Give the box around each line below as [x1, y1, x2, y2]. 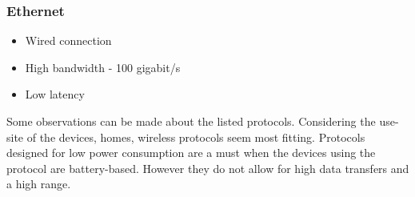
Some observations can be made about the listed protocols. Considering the [6, 113, 376, 129]
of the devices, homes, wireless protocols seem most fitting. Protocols [26, 128, 365, 145]
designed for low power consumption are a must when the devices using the [6, 144, 376, 161]
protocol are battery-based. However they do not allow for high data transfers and [6, 159, 409, 176]
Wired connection [25, 32, 112, 49]
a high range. [6, 175, 71, 192]
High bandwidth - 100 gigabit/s [25, 58, 181, 75]
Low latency [25, 86, 85, 103]
